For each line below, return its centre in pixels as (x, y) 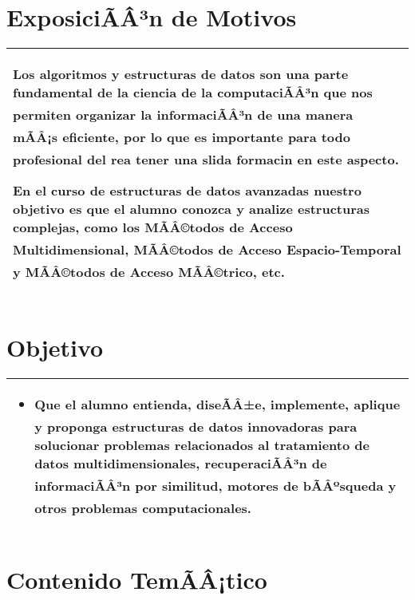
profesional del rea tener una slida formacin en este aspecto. (206, 160)
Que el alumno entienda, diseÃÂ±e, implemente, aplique (217, 405)
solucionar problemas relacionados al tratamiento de (202, 445)
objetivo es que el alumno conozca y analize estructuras (192, 209)
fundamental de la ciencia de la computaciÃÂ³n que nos (193, 93)
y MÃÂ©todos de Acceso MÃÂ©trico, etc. (149, 272)
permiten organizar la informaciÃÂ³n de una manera (183, 115)
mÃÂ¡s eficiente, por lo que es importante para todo (182, 137)
